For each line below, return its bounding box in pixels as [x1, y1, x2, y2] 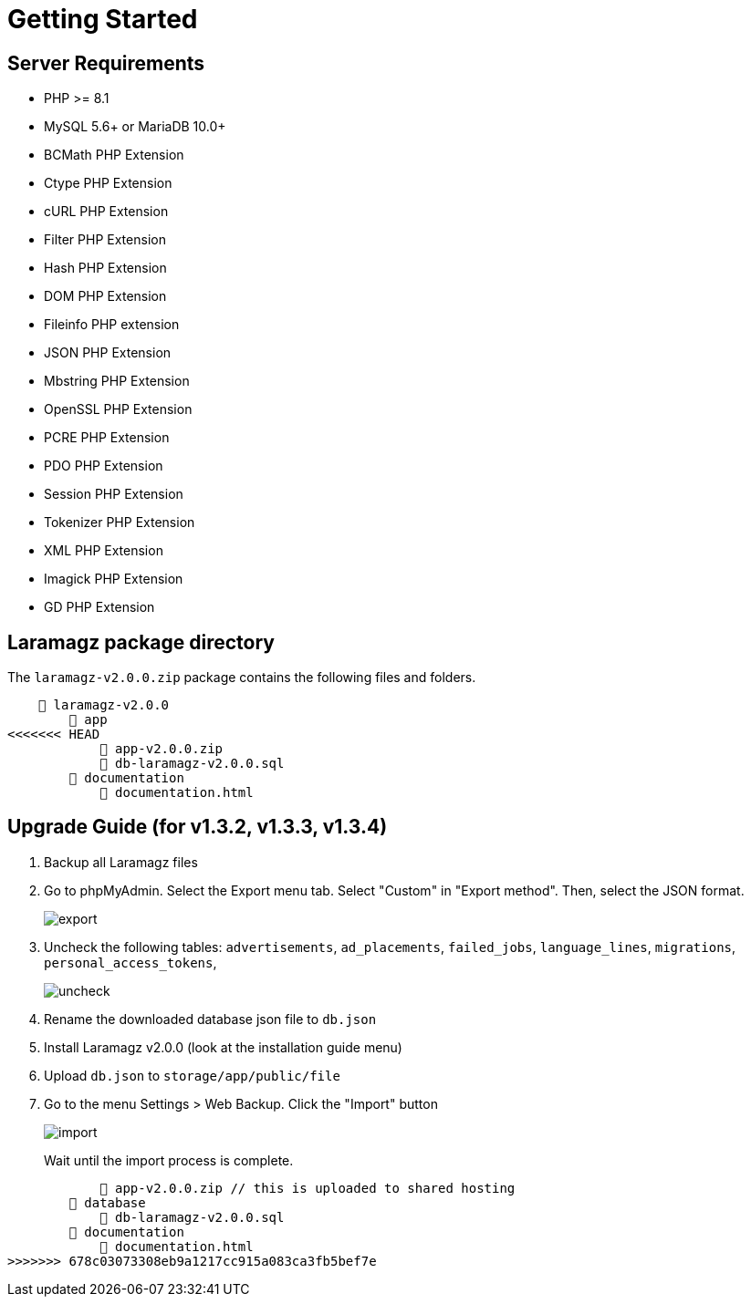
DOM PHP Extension [44, 288, 167, 305]
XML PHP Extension [44, 543, 163, 559]
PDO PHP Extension [44, 458, 163, 474]
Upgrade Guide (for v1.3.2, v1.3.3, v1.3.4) [7, 815, 388, 839]
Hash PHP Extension [44, 260, 167, 276]
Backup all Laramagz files [44, 854, 198, 870]
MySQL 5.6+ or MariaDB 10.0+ [44, 119, 226, 135]
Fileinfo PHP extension [44, 316, 180, 333]
